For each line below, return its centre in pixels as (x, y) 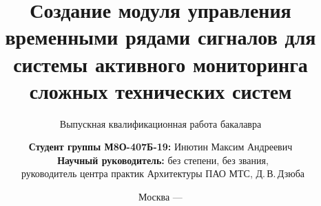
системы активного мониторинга (160, 64)
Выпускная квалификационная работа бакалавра (160, 123)
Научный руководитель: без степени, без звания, (163, 160)
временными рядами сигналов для (160, 37)
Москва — (160, 197)
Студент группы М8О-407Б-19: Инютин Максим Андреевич (160, 147)
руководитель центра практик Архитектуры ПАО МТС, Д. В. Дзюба (163, 173)
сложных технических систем (160, 90)
